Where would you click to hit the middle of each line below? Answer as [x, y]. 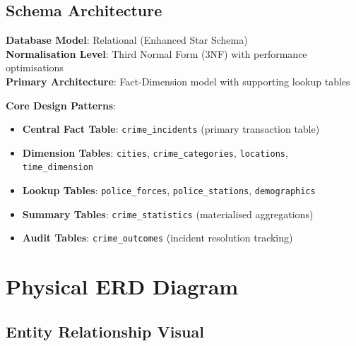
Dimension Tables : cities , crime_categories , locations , [155, 152]
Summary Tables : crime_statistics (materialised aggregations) [168, 214]
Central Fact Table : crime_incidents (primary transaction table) [171, 129]
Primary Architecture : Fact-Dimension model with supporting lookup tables [178, 81]
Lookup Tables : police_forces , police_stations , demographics [169, 190]
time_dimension [58, 168]
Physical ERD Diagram [122, 286]
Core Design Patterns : [61, 105]
